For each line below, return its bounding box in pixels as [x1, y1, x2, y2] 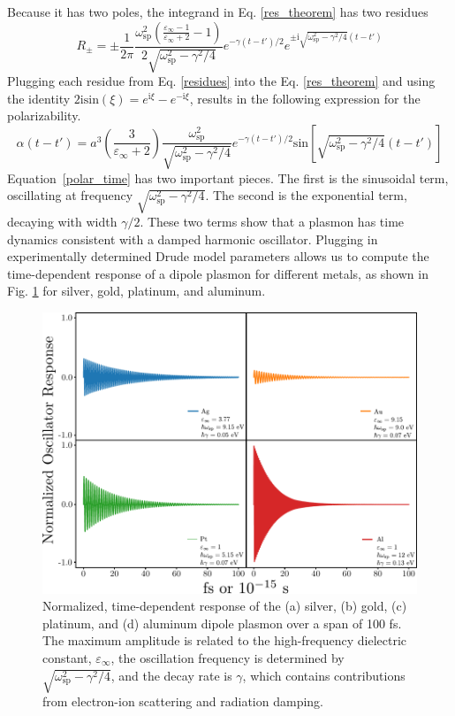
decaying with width [7, 212, 118, 231]
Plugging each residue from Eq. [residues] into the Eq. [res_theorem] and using [7, 72, 436, 90]
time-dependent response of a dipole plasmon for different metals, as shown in [7, 264, 428, 282]
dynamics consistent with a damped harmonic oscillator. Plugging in [7, 229, 378, 248]
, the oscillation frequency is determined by [110, 648, 345, 666]
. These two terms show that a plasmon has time [140, 212, 405, 231]
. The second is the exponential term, [205, 186, 407, 204]
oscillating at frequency [7, 186, 133, 204]
